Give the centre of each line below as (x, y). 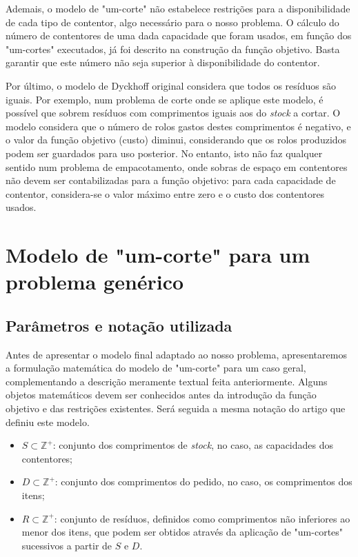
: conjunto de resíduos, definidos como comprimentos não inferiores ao (202, 518)
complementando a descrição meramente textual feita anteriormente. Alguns (167, 381)
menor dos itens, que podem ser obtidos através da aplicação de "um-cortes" (182, 532)
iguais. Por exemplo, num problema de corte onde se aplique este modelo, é (165, 99)
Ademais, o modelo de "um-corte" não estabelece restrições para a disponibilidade (178, 8)
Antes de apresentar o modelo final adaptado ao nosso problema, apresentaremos (176, 354)
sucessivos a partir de (67, 545)
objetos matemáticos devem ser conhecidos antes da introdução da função (161, 395)
